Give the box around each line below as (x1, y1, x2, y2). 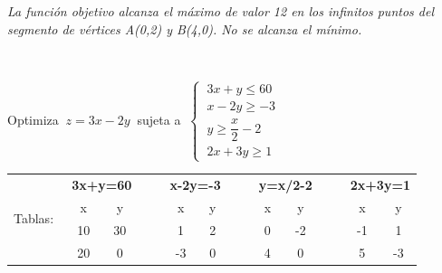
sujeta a (137, 109, 181, 128)
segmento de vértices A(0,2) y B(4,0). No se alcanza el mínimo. (7, 19, 362, 38)
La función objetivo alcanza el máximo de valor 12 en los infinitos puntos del (7, 2, 434, 20)
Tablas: (14, 209, 54, 228)
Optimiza (7, 109, 59, 128)
